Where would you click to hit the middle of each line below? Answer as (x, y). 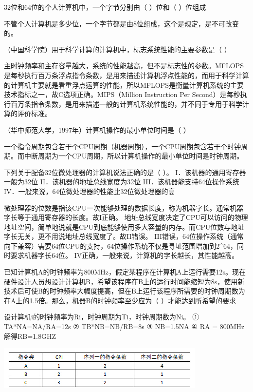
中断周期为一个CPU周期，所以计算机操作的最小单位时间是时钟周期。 (134, 156)
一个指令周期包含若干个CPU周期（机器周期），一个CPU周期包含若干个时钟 (123, 146)
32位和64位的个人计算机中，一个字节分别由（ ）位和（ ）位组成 (105, 7)
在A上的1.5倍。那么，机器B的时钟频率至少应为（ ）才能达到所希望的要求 (120, 300)
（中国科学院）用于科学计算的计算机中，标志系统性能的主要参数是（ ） (117, 49)
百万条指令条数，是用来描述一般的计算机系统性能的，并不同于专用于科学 (126, 104)
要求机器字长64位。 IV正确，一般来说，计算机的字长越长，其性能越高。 (125, 255)
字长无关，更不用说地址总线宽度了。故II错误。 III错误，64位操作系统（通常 (124, 236)
